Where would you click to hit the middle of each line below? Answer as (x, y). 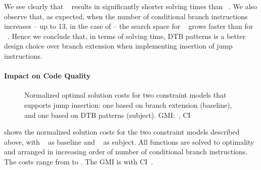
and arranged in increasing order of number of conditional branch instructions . (126, 152)
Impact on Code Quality (48, 76)
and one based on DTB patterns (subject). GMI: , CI (107, 115)
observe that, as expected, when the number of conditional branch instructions (126, 16)
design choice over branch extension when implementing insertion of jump (118, 46)
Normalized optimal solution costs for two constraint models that (125, 95)
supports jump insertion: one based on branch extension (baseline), (128, 104)
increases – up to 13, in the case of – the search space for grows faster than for (129, 26)
